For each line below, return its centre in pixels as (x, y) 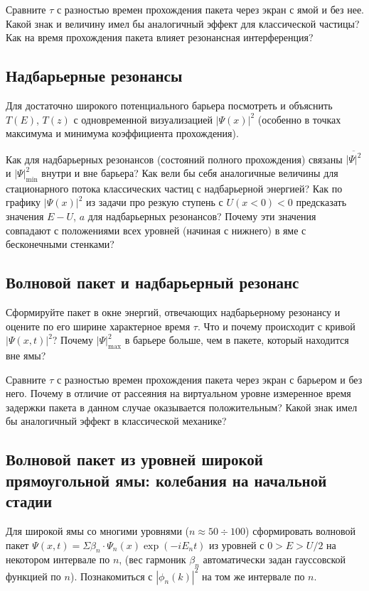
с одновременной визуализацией (143, 119)
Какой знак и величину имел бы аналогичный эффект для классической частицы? (183, 23)
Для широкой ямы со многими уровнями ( (97, 530)
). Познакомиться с (111, 576)
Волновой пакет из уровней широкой (134, 459)
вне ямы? (26, 356)
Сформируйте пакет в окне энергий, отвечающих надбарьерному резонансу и (173, 312)
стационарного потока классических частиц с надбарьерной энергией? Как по (174, 188)
